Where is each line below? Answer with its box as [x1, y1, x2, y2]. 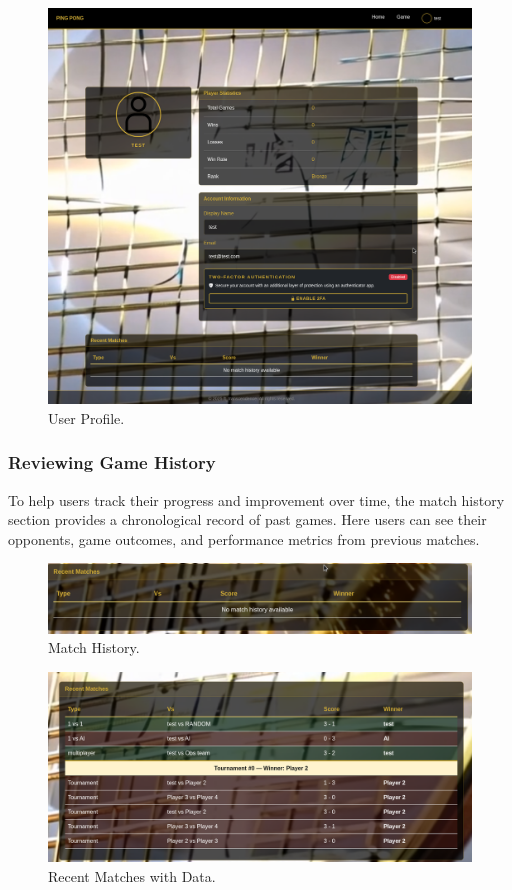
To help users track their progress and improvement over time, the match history [8, 489, 505, 510]
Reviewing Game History [8, 450, 216, 475]
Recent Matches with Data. [48, 866, 216, 887]
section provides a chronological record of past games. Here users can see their [8, 509, 487, 530]
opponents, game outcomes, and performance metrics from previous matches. [8, 528, 480, 549]
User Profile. [48, 407, 125, 428]
